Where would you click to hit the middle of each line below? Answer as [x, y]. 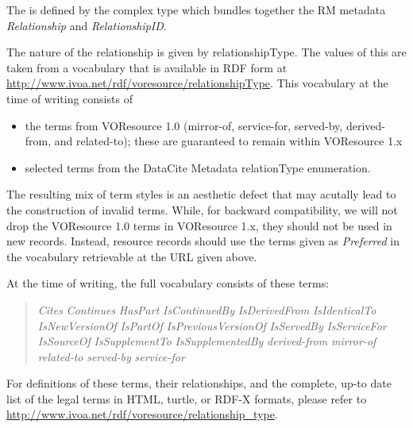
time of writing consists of [69, 98]
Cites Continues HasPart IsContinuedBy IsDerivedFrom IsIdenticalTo [207, 309]
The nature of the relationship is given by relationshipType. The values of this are [206, 52]
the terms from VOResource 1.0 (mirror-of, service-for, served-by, [184, 125]
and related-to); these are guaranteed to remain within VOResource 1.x [228, 141]
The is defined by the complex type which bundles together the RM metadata [196, 10]
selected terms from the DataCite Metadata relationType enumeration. [198, 167]
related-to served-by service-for [111, 356]
